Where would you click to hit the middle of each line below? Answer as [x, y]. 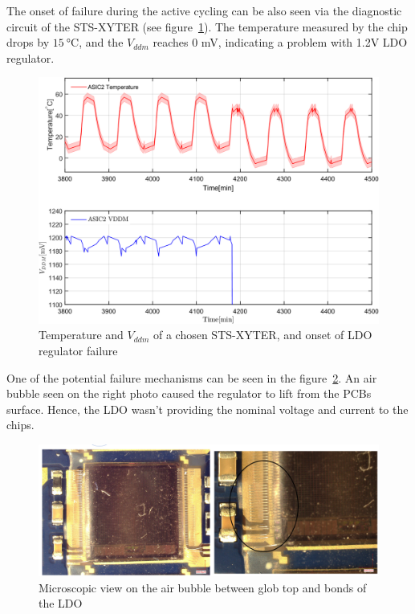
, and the [101, 42]
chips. [20, 425]
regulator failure [78, 350]
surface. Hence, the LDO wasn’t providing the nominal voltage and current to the [207, 409]
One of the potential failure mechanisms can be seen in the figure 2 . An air [192, 377]
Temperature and [81, 335]
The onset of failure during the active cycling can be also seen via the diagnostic [204, 10]
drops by [28, 42]
